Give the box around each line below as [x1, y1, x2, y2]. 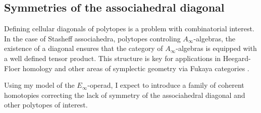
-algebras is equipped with [176, 43, 257, 53]
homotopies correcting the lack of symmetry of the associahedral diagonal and [4, 89, 245, 100]
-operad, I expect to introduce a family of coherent [87, 80, 244, 90]
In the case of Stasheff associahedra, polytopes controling [4, 33, 181, 43]
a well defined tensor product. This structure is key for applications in [4, 52, 221, 63]
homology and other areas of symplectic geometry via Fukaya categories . [22, 63, 249, 73]
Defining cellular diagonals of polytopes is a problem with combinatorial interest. [4, 23, 254, 34]
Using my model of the [4, 80, 75, 90]
